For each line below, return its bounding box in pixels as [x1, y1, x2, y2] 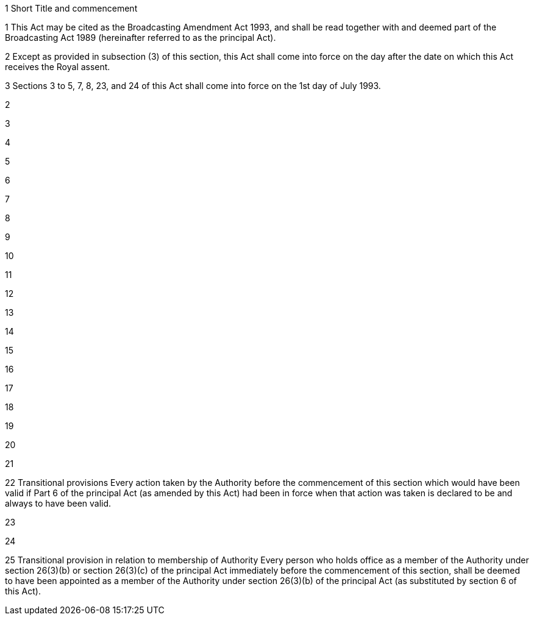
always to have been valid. [5, 498, 112, 508]
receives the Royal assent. [5, 62, 110, 72]
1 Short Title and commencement [5, 3, 138, 13]
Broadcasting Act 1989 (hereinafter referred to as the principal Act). [5, 32, 276, 43]
